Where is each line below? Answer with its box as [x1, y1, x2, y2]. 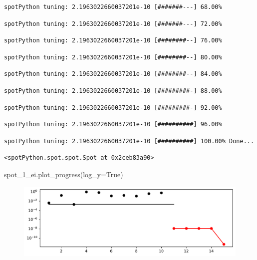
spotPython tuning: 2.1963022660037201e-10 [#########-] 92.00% [4, 104, 222, 111]
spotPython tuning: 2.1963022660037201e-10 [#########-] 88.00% [4, 87, 222, 94]
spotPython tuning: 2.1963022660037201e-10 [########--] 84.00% [4, 70, 222, 78]
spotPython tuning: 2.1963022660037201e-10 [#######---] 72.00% [4, 20, 222, 27]
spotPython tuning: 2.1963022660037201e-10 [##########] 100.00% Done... [4, 137, 255, 145]
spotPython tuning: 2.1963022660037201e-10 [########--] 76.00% [4, 37, 222, 44]
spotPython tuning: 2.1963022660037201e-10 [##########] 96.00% [4, 121, 222, 128]
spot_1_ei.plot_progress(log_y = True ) [4, 169, 123, 179]
